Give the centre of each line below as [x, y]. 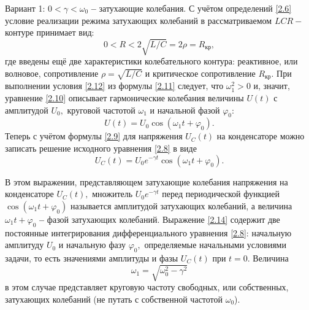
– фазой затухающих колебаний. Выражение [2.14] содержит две [160, 219]
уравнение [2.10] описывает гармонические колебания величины [124, 97]
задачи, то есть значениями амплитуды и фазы [92, 258]
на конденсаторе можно [261, 136]
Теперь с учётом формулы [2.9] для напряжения [94, 136]
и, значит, [272, 86]
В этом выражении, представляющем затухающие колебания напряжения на [147, 181]
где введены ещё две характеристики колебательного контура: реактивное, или [151, 61]
